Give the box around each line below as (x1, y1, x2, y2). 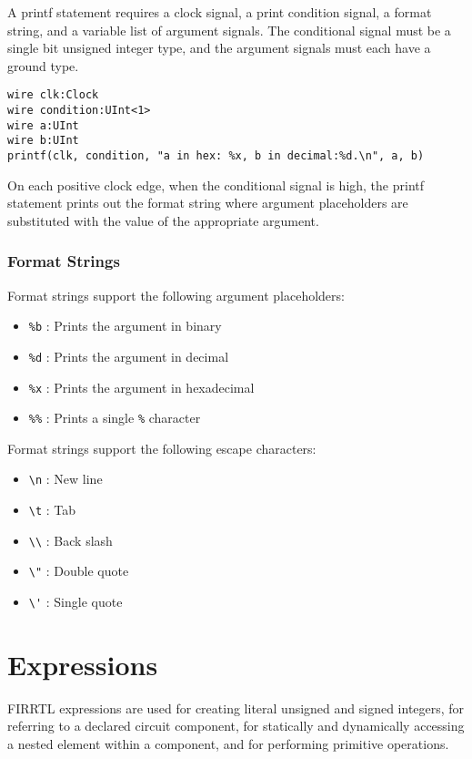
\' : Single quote (28, 592, 123, 611)
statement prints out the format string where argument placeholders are (7, 193, 408, 212)
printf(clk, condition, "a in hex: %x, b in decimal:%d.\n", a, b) (7, 149, 425, 162)
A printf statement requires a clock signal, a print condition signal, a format (7, 3, 432, 21)
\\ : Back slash (28, 530, 113, 549)
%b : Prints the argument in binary (28, 316, 222, 335)
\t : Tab (28, 500, 76, 519)
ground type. (7, 56, 79, 75)
